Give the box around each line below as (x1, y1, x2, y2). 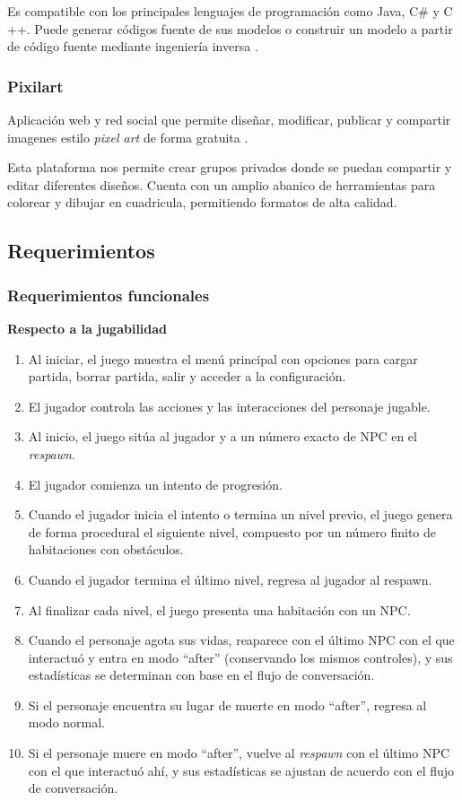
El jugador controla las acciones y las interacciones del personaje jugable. (28, 396, 431, 415)
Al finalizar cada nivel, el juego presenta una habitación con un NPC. (28, 600, 411, 619)
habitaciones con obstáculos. (28, 540, 184, 559)
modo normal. (28, 713, 106, 732)
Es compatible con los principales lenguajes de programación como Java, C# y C (7, 2, 453, 20)
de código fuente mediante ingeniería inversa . (7, 37, 258, 56)
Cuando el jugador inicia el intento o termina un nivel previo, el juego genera (28, 505, 453, 524)
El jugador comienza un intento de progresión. (28, 474, 283, 493)
